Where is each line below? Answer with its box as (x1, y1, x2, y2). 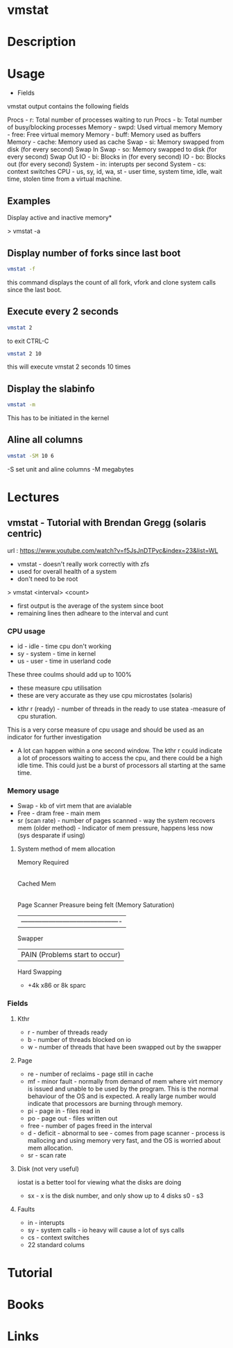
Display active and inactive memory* (7, 214, 112, 222)
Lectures (7, 489, 60, 505)
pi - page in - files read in (27, 1107, 101, 1115)
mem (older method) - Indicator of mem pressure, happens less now (17, 824, 214, 833)
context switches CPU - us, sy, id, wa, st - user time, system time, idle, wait (7, 168, 223, 176)
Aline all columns (7, 434, 83, 446)
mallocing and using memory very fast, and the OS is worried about (27, 1136, 221, 1144)
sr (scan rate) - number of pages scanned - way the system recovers (17, 817, 216, 825)
